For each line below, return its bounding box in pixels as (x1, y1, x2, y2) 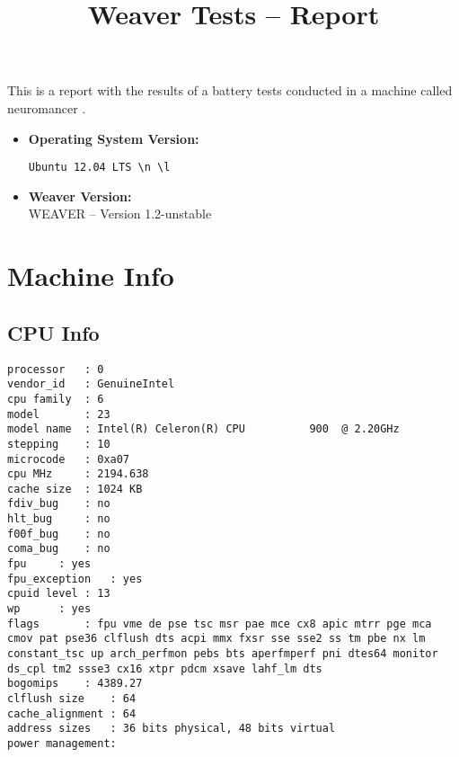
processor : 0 (7, 362, 104, 376)
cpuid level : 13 (7, 587, 110, 601)
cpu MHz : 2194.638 (7, 468, 149, 481)
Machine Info (7, 257, 174, 294)
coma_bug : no (7, 542, 110, 556)
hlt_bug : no (7, 512, 110, 526)
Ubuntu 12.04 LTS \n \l (28, 161, 171, 174)
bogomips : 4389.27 (7, 677, 143, 690)
